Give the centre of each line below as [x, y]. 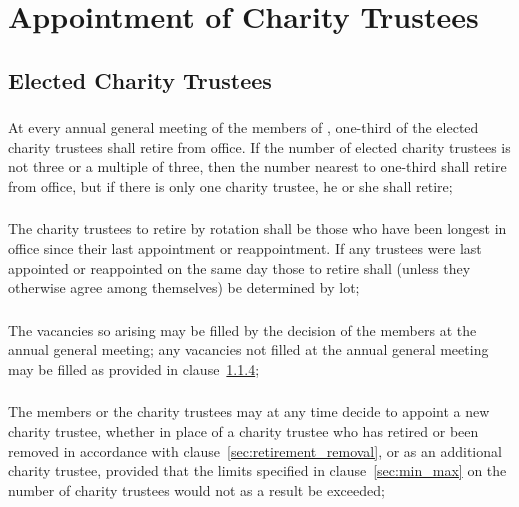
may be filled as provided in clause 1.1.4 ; [134, 368]
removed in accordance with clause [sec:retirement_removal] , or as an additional [255, 450]
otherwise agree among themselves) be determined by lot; [184, 287]
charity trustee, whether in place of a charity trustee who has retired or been [243, 430]
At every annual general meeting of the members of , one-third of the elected [243, 127]
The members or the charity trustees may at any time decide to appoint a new [249, 411]
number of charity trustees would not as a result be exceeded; [196, 489]
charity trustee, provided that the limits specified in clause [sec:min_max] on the [257, 470]
